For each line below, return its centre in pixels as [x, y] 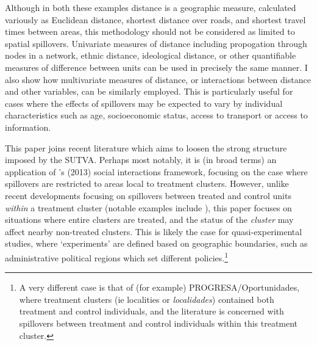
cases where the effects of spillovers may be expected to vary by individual [144, 103]
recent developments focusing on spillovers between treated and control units [148, 195]
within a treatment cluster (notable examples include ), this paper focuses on [148, 207]
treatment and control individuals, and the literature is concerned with [151, 311]
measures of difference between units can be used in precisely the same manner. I [156, 67]
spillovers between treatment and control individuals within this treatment [158, 323]
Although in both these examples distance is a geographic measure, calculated [151, 7]
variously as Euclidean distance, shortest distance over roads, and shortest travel [155, 19]
